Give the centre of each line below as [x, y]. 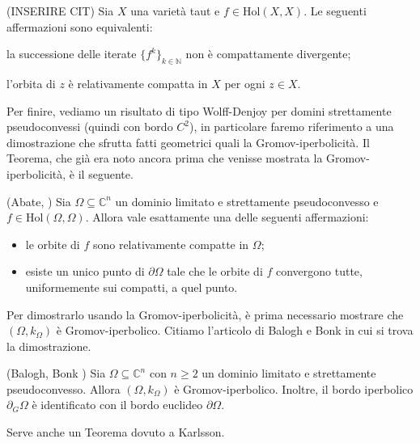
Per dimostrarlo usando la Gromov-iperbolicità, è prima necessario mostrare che [205, 314]
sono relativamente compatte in [171, 244]
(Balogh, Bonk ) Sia [56, 373]
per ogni [245, 83]
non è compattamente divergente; [268, 54]
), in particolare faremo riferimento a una [292, 127]
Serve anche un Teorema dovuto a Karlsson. [116, 432]
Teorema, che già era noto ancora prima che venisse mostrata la [165, 158]
